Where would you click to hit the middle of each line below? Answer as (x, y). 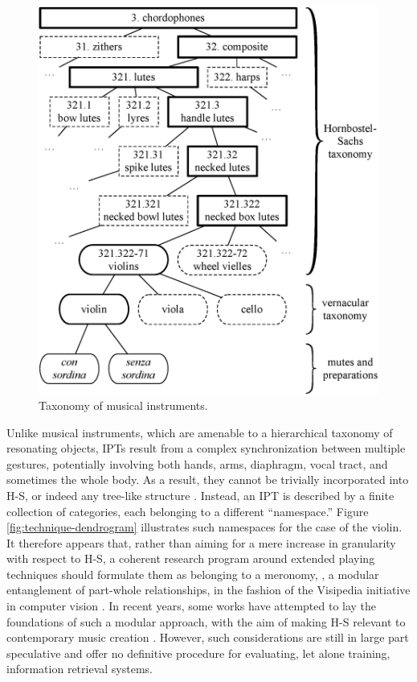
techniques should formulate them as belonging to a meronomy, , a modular (193, 574)
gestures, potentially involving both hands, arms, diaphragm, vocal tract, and (197, 463)
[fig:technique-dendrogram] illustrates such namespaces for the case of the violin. (204, 527)
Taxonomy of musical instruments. (123, 405)
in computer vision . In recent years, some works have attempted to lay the (192, 606)
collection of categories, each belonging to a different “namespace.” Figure (188, 511)
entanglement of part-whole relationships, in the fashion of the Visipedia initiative (208, 590)
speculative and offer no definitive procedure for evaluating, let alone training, (198, 653)
